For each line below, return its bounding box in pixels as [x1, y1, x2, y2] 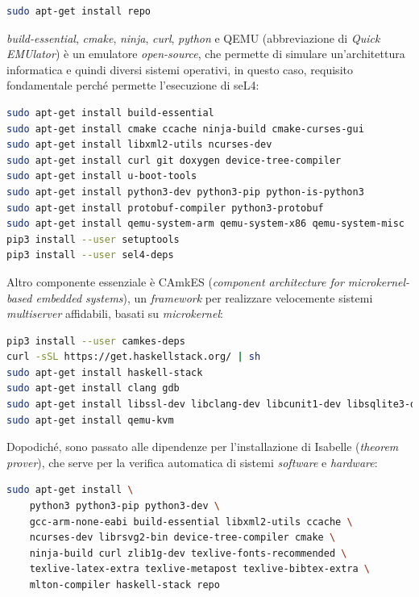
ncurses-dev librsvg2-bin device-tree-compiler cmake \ [29, 532, 336, 544]
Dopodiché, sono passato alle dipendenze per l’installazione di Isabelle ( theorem [6, 438, 399, 455]
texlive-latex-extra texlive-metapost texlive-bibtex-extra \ [29, 563, 371, 575]
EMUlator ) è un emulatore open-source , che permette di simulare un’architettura [6, 45, 405, 62]
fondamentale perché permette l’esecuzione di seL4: [6, 77, 259, 94]
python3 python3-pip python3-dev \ [29, 500, 220, 512]
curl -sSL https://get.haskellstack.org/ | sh [6, 351, 261, 363]
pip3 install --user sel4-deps [6, 249, 174, 261]
